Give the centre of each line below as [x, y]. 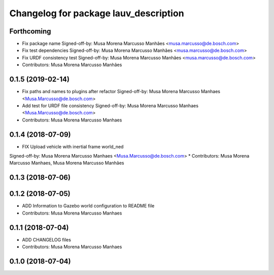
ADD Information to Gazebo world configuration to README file [88, 206]
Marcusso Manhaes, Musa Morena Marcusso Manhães [67, 163]
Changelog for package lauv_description [97, 13]
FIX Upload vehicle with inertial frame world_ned [73, 146]
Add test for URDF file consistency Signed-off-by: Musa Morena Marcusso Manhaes [110, 105]
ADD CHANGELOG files [46, 239]
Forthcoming [30, 31]
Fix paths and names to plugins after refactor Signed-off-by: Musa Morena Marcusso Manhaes [121, 91]
